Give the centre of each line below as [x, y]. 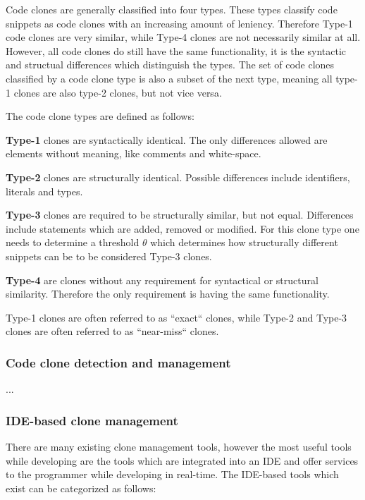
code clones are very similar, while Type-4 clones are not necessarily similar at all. [183, 37]
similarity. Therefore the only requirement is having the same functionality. [168, 294]
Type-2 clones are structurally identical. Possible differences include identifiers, [178, 177]
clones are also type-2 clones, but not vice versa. [118, 92]
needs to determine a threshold [73, 242]
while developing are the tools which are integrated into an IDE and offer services [182, 460]
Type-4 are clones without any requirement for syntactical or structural [162, 280]
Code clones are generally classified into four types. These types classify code [172, 9]
